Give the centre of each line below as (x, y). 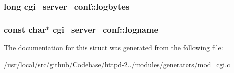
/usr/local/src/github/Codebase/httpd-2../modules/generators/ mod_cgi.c (117, 64)
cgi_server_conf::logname (106, 29)
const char (25, 29)
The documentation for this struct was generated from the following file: (114, 48)
